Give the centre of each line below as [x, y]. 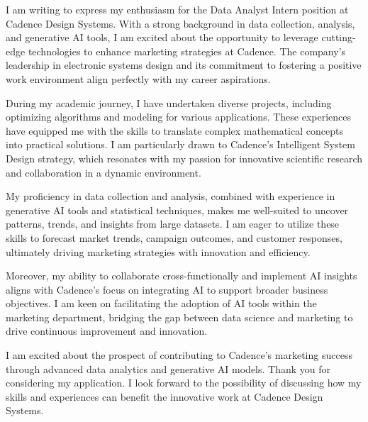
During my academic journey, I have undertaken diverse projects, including [169, 102]
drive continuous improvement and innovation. [107, 331]
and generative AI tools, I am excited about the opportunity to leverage [162, 37]
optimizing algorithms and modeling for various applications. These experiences [179, 117]
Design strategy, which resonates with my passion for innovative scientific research [184, 158]
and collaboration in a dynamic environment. [104, 172]
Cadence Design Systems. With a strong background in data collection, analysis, [180, 23]
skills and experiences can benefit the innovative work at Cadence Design [165, 396]
